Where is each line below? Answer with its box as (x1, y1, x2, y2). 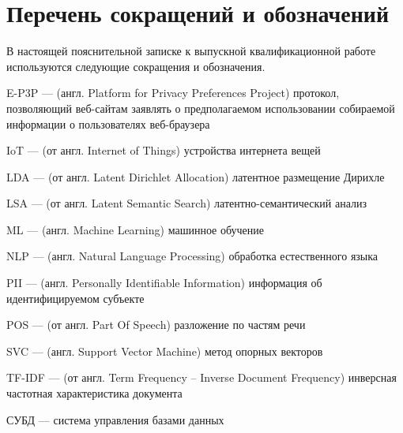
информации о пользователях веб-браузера (6, 115, 210, 132)
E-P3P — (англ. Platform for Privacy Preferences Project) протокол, (6, 84, 340, 101)
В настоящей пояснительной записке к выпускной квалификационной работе (6, 43, 376, 59)
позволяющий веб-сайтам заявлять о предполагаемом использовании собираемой (6, 99, 395, 116)
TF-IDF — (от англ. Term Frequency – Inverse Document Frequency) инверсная (6, 369, 397, 386)
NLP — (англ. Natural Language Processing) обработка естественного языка (6, 248, 379, 264)
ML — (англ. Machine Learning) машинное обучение (6, 221, 264, 237)
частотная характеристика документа (6, 385, 183, 401)
